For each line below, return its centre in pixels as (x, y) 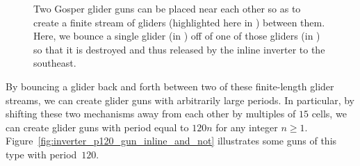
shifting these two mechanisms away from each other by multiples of (151, 114)
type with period (41, 154)
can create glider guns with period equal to (97, 127)
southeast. (55, 63)
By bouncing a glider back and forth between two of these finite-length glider (170, 86)
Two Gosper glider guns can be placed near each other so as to (167, 8)
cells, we (329, 114)
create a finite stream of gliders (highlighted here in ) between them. (179, 22)
